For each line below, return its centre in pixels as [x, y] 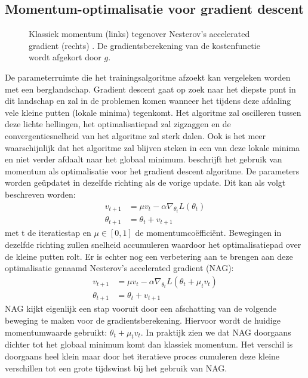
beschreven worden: [40, 194]
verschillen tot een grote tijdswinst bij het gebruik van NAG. [116, 368]
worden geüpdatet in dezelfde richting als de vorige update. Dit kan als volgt [145, 182]
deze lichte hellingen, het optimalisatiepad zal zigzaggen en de [118, 124]
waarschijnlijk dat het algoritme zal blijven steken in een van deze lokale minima [153, 147]
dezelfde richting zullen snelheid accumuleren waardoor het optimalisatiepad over [153, 245]
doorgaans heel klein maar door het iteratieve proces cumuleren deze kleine [142, 356]
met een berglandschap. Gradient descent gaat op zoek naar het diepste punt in [150, 89]
